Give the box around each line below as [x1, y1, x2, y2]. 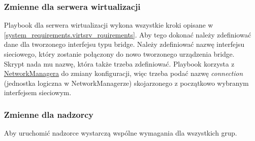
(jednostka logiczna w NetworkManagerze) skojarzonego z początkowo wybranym [4, 77, 249, 88]
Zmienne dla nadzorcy [4, 108, 94, 120]
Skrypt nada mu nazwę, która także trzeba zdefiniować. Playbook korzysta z [4, 58, 234, 69]
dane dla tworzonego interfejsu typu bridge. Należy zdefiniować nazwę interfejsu [4, 39, 245, 49]
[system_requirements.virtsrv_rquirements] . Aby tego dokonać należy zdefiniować [4, 29, 251, 39]
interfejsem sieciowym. [4, 87, 71, 98]
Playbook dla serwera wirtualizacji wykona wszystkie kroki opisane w [4, 20, 213, 30]
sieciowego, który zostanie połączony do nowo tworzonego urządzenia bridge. [4, 49, 235, 59]
